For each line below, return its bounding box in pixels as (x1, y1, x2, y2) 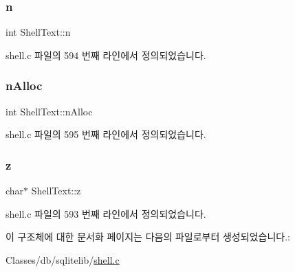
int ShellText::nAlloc (6, 104, 93, 118)
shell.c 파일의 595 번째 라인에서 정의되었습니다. (6, 127, 206, 141)
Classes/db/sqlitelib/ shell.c (6, 252, 120, 267)
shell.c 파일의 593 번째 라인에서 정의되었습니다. (6, 206, 206, 220)
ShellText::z (31, 183, 81, 198)
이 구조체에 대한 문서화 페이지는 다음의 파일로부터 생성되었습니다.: (6, 229, 290, 244)
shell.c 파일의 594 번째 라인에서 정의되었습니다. (6, 47, 206, 62)
